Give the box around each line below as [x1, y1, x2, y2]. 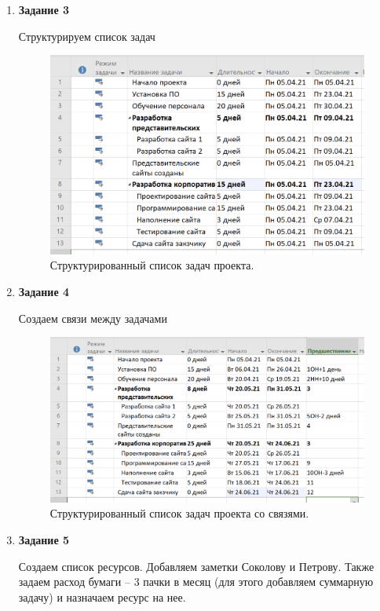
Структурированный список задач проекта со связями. [49, 505, 309, 521]
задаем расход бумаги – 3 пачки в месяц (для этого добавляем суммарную [18, 573, 374, 590]
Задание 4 [18, 284, 70, 300]
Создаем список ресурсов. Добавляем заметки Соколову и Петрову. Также [18, 558, 375, 574]
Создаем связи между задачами [18, 309, 167, 326]
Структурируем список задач [18, 27, 155, 44]
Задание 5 [18, 532, 70, 548]
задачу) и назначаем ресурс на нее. [18, 588, 186, 605]
